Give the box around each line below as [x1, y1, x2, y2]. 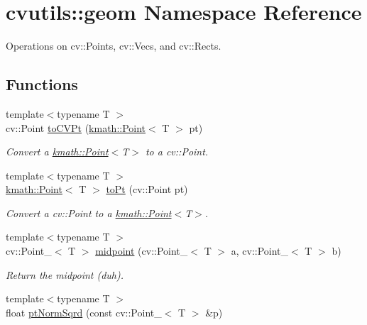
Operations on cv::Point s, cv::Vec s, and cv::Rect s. [6, 38, 221, 53]
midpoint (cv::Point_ [95, 243, 188, 258]
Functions [6, 73, 78, 95]
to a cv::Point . [145, 144, 209, 159]
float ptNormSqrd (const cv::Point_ [6, 304, 162, 319]
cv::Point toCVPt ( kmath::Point [6, 120, 146, 135]
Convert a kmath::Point [6, 144, 109, 159]
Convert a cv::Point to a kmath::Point [6, 205, 172, 220]
